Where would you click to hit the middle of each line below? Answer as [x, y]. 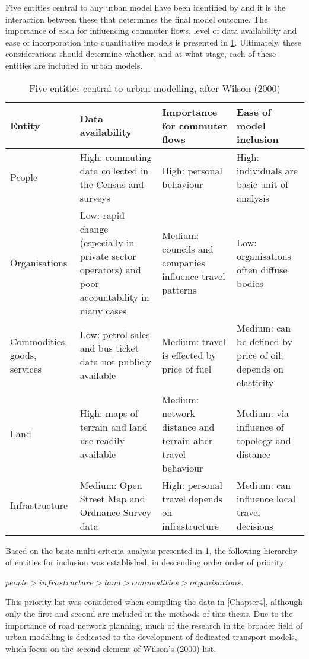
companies [184, 263]
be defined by [265, 341]
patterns [179, 290]
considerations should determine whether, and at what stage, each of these [141, 54]
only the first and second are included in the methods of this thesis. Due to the [149, 613]
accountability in [114, 297]
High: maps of [109, 413]
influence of [260, 426]
